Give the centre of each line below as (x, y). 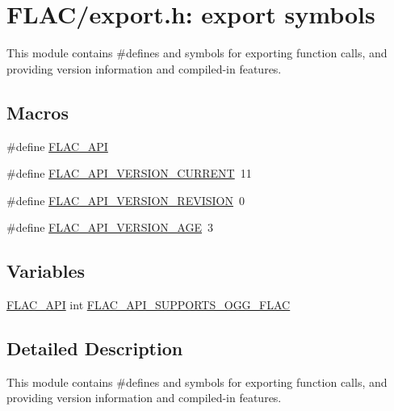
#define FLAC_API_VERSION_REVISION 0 (126, 200)
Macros (38, 112)
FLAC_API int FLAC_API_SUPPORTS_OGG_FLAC (149, 305)
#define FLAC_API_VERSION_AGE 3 (110, 227)
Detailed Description (95, 348)
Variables (46, 271)
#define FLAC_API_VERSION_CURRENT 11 (129, 173)
